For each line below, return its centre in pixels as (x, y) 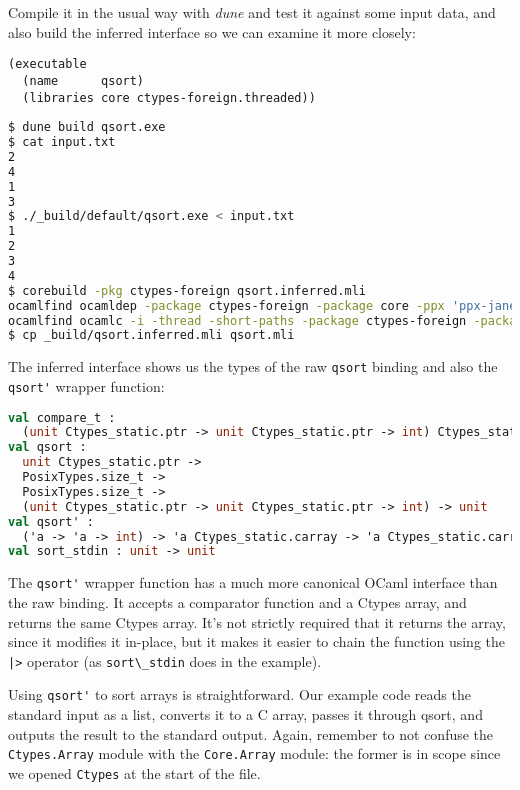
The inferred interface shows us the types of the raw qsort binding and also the (253, 366)
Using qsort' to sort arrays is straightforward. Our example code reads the (239, 694)
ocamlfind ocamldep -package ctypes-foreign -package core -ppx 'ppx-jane (262, 305)
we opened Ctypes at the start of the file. (134, 772)
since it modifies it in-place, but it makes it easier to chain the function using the (257, 641)
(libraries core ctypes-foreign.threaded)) (169, 97)
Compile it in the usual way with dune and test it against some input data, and (252, 12)
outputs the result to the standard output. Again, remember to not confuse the (251, 733)
